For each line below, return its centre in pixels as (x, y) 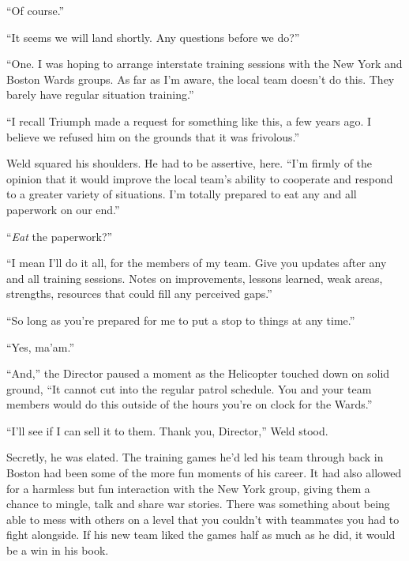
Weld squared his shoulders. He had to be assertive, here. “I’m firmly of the (189, 163)
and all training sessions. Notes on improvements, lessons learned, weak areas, (195, 278)
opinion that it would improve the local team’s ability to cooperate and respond (200, 178)
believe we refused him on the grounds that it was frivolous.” (153, 136)
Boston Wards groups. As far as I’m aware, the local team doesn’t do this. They (201, 79)
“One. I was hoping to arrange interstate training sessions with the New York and (204, 64)
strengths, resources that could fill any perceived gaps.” (139, 294)
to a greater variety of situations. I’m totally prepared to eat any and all (182, 194)
